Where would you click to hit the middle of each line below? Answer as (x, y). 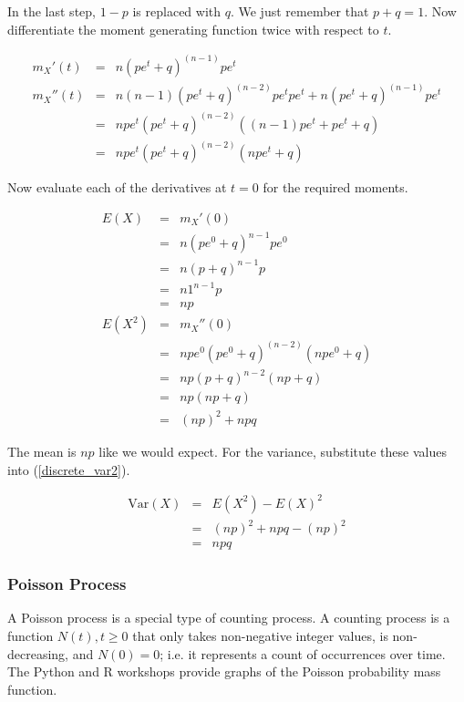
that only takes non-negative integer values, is (260, 635)
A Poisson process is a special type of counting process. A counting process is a (229, 618)
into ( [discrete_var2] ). (69, 469)
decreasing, (38, 653)
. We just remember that (299, 11)
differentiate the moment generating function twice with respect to (193, 29)
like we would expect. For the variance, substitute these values (273, 451)
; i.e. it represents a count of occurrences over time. (303, 653)
